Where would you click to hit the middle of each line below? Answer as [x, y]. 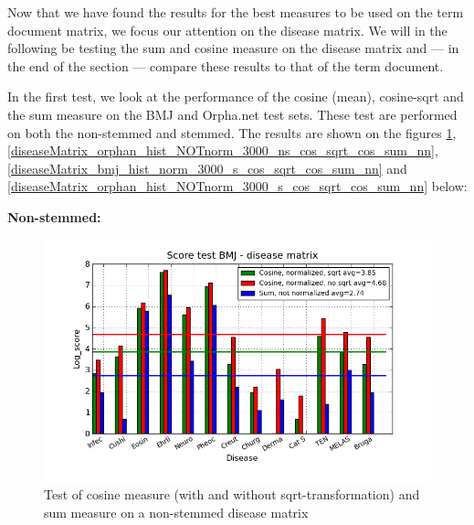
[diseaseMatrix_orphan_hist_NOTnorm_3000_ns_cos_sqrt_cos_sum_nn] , [223, 150]
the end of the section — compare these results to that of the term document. [226, 65]
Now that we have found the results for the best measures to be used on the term [236, 12]
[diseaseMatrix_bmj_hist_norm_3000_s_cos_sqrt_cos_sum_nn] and [207, 168]
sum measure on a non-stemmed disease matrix [176, 512]
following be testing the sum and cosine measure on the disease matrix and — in [233, 48]
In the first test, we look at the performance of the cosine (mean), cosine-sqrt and [236, 96]
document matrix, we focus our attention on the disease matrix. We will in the [227, 30]
